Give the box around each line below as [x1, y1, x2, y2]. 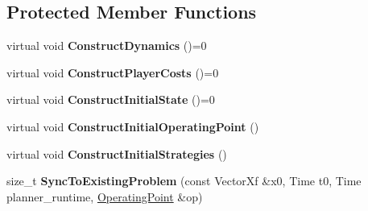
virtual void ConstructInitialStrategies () [6, 145, 227, 162]
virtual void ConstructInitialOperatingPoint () [6, 118, 259, 134]
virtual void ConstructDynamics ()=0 [6, 37, 207, 54]
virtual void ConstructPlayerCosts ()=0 [6, 64, 219, 81]
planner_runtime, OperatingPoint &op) [6, 188, 203, 205]
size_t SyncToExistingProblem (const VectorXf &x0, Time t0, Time [6, 172, 362, 189]
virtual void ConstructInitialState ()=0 [6, 91, 215, 108]
